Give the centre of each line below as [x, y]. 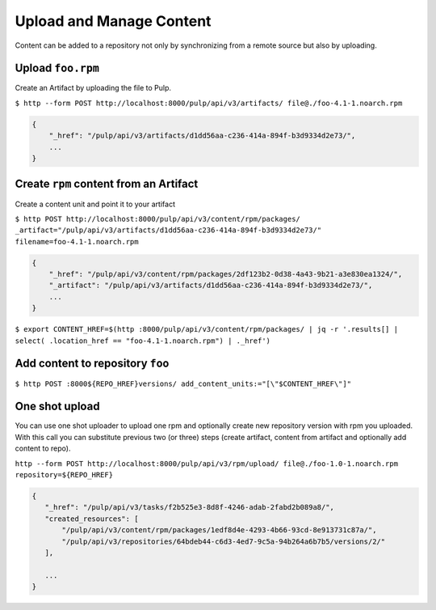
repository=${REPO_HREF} [64, 474]
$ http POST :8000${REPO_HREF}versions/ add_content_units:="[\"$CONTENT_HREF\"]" [183, 383]
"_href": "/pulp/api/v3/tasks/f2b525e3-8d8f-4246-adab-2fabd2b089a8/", [190, 507]
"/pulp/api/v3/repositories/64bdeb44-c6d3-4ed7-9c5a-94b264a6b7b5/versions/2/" [224, 541]
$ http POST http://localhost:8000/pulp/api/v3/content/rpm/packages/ [157, 219]
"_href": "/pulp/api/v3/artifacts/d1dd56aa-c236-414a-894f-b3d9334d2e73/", [202, 136]
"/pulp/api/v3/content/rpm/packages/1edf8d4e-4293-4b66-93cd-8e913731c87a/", [219, 530]
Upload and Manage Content [113, 21]
